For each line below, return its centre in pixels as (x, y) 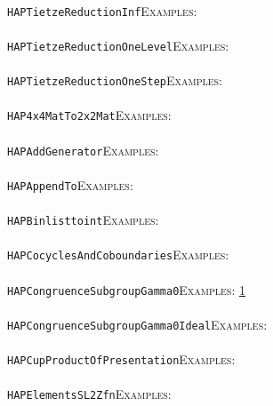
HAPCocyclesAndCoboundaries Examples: (118, 255)
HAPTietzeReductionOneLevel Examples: (118, 45)
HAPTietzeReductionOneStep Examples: (115, 80)
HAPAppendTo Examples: (70, 184)
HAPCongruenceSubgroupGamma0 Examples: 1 (126, 289)
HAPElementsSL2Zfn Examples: (89, 394)
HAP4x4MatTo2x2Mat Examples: (89, 115)
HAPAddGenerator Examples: (83, 150)
